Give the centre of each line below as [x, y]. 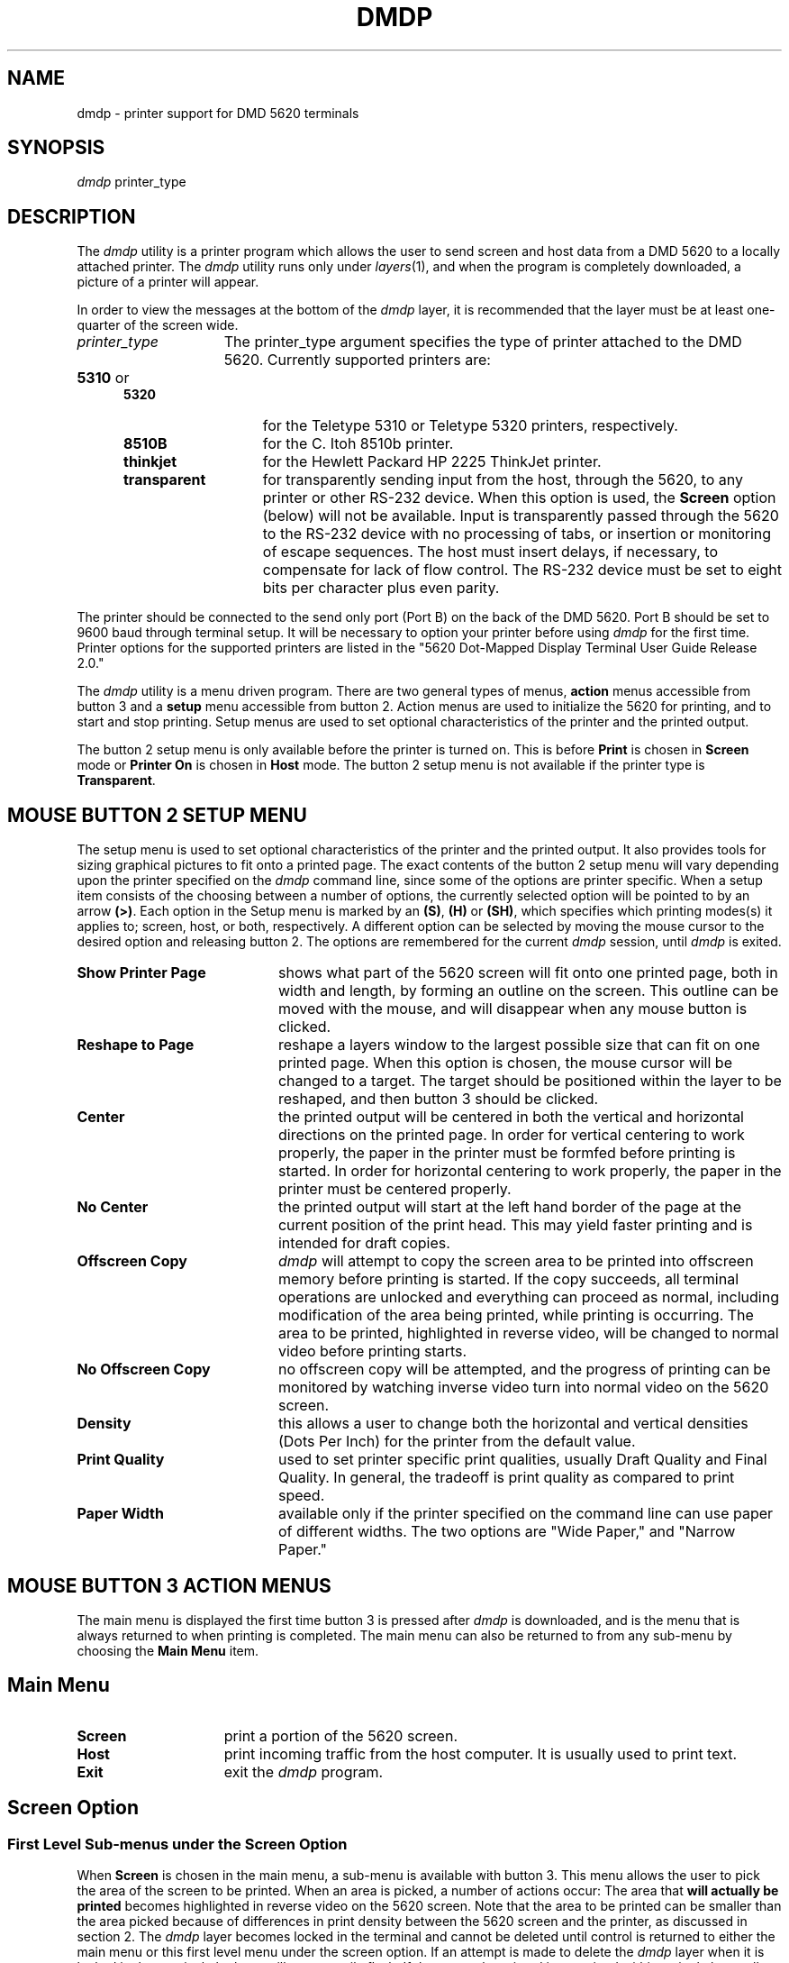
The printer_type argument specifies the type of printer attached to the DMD [483, 342]
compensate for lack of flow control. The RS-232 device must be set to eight [522, 570]
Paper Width [120, 1514]
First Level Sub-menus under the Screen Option [177, 1844]
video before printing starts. [372, 1351]
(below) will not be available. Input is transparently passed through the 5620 [521, 516]
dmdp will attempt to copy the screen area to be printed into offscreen [516, 1261]
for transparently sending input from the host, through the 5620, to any [503, 480]
